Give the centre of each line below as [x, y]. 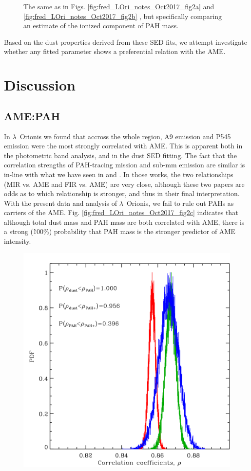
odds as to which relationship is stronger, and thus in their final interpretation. [122, 193]
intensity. [18, 241]
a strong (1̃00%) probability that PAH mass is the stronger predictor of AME [120, 231]
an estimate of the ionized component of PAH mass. [101, 26]
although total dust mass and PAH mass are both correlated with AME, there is [124, 222]
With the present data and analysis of [61, 203]
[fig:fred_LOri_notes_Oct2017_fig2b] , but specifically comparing [123, 16]
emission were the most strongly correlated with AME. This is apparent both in [123, 146]
